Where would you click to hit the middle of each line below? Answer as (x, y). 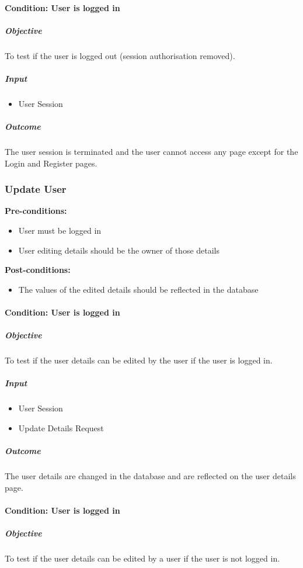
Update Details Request (61, 427)
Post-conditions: (38, 270)
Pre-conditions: (36, 211)
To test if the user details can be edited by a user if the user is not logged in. (142, 558)
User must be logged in (60, 231)
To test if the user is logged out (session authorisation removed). (120, 55)
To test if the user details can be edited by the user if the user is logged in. (139, 360)
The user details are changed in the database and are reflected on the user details (150, 476)
